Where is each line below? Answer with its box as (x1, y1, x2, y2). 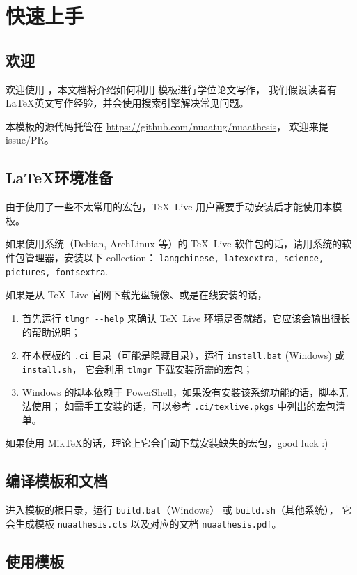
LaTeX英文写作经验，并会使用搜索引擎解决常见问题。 (6, 95, 249, 110)
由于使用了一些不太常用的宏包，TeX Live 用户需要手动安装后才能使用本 (6, 199, 333, 214)
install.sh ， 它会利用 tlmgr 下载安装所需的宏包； (22, 361, 253, 376)
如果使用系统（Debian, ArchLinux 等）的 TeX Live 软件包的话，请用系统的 (6, 236, 342, 251)
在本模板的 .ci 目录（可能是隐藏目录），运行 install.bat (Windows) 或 (22, 348, 345, 362)
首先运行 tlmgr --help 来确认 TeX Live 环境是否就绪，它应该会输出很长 (22, 310, 350, 325)
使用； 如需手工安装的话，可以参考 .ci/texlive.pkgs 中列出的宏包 (31, 399, 336, 413)
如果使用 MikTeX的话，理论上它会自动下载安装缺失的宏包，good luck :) (6, 436, 328, 450)
